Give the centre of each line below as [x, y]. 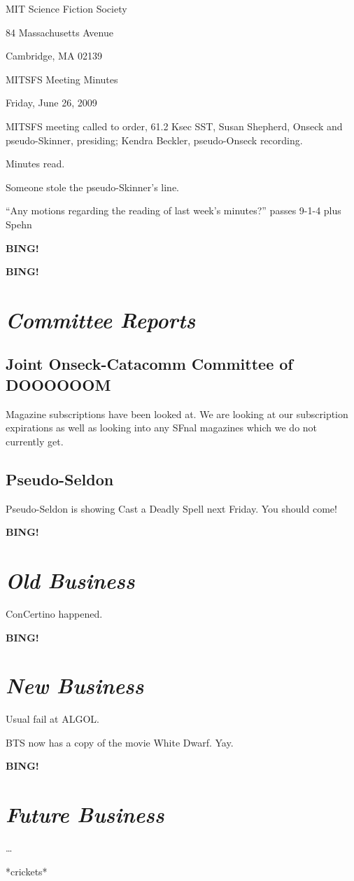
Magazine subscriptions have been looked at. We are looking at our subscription [177, 414]
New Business [75, 686]
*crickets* [27, 871]
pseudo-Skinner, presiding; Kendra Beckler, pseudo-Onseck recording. [154, 140]
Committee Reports [101, 319]
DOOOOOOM [58, 384]
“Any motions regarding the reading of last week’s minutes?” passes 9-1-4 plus [174, 210]
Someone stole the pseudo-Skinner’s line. [92, 187]
